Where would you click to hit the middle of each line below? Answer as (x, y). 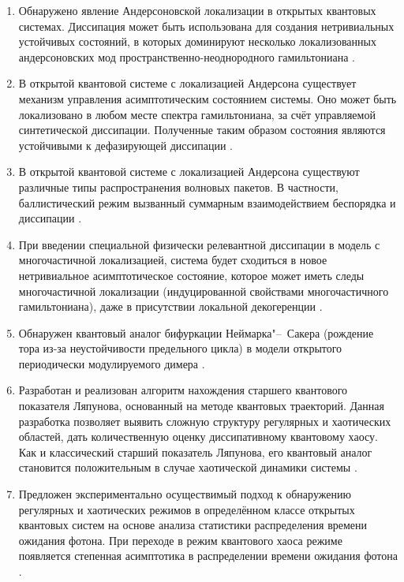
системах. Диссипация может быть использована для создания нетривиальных (206, 26)
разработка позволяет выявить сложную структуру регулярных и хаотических (205, 421)
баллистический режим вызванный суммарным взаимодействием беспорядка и (207, 202)
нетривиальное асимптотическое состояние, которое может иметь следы (191, 275)
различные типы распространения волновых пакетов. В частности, (178, 187)
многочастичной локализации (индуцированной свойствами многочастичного (204, 291)
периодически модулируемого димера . (112, 363)
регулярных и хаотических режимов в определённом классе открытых (187, 509)
